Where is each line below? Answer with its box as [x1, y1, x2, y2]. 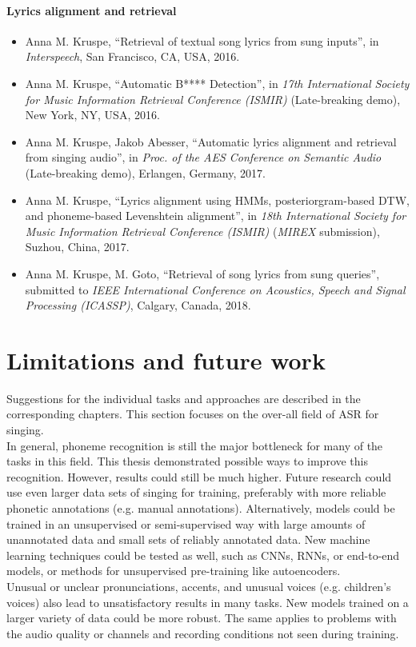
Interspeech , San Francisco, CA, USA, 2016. [25, 48, 240, 65]
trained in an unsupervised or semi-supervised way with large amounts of [6, 515, 366, 532]
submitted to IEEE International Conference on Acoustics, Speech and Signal [25, 281, 406, 298]
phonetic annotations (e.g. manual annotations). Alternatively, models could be [6, 499, 395, 516]
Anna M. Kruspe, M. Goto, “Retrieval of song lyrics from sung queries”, [25, 265, 380, 282]
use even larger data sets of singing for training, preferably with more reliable [6, 484, 386, 501]
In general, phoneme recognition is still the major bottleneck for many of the [6, 437, 383, 453]
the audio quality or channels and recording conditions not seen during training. [6, 625, 399, 641]
